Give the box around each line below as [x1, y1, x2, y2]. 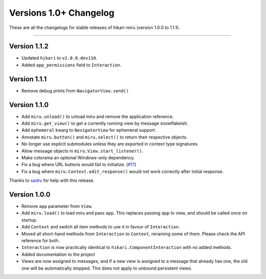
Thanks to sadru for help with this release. [9, 177, 95, 184]
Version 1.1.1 [9, 75, 47, 83]
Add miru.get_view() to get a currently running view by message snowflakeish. [21, 120, 189, 126]
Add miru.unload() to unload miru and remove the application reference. [21, 113, 174, 119]
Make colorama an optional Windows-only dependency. [21, 155, 135, 161]
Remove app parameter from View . [21, 203, 93, 209]
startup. [21, 217, 37, 223]
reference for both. [21, 238, 60, 244]
